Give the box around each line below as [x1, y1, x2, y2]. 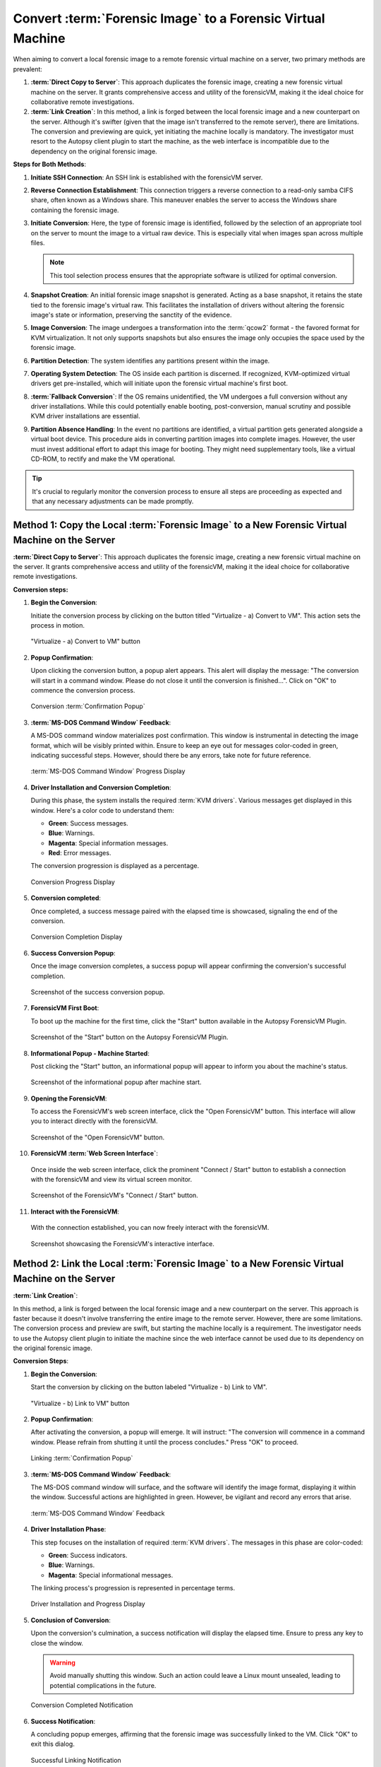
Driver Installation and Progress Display [30, 1599, 145, 1608]
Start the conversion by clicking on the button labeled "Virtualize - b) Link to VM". [30, 1383, 267, 1392]
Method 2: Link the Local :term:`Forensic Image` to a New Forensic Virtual [13, 1258, 344, 1270]
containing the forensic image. [30, 206, 119, 214]
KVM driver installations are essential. [30, 412, 140, 421]
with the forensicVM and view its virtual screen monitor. [30, 1175, 193, 1184]
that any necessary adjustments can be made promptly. [32, 497, 194, 505]
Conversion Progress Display [30, 877, 116, 886]
